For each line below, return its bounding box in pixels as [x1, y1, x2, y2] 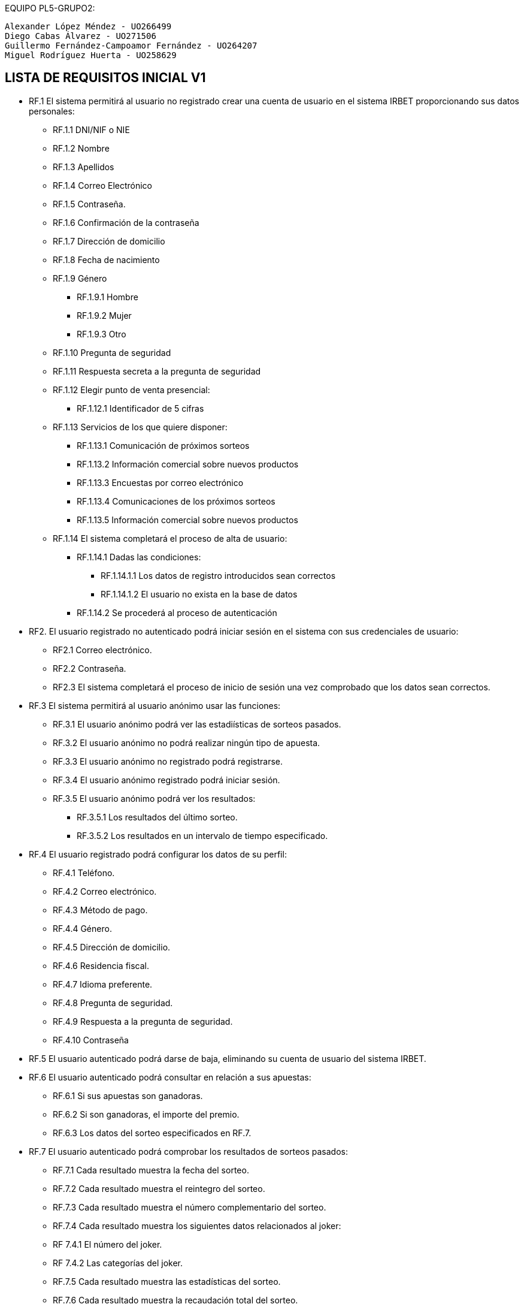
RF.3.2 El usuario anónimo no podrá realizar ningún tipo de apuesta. [53, 737, 320, 748]
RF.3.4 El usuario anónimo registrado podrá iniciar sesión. [53, 774, 280, 785]
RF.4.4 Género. [53, 923, 112, 934]
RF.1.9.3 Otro [77, 328, 126, 339]
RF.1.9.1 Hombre [77, 291, 138, 302]
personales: [29, 105, 75, 116]
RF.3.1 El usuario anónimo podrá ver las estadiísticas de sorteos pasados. [53, 719, 341, 729]
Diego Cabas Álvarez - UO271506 [5, 31, 156, 41]
